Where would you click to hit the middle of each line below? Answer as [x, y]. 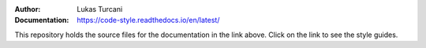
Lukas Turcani [100, 9]
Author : [28, 9]
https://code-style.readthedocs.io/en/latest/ [148, 20]
